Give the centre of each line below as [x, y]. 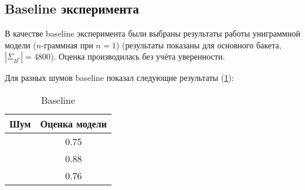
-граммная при [67, 45]
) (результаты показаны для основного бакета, [199, 45]
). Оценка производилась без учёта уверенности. [138, 56]
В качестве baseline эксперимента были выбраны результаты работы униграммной [152, 33]
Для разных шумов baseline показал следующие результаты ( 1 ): [119, 78]
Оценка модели [73, 123]
